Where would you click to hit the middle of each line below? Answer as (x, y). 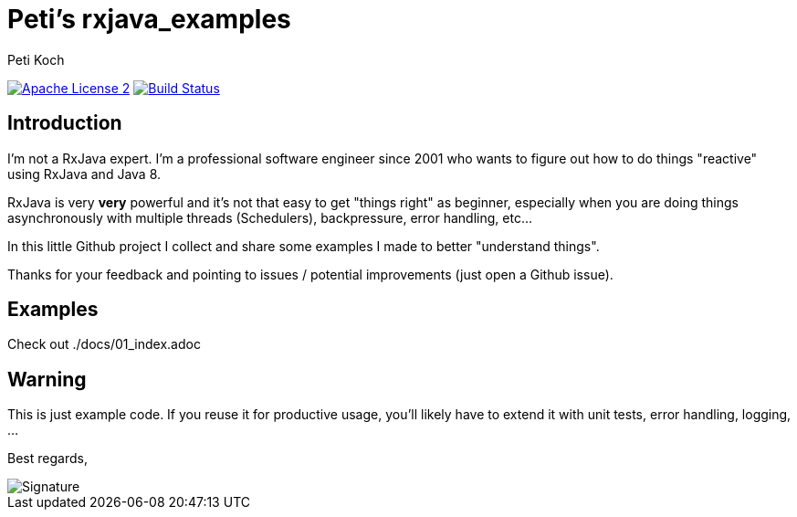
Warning (47, 379)
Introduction (65, 123)
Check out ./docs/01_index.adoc (104, 344)
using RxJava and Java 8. (84, 174)
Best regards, (47, 459)
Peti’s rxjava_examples (149, 19)
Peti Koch (36, 59)
